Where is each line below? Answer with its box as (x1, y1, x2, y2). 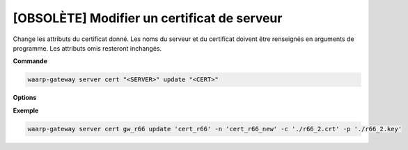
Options (13, 94, 37, 102)
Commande (13, 57, 48, 65)
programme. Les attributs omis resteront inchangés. (13, 44, 162, 52)
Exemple (13, 106, 39, 115)
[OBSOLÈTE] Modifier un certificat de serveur (13, 10, 283, 26)
